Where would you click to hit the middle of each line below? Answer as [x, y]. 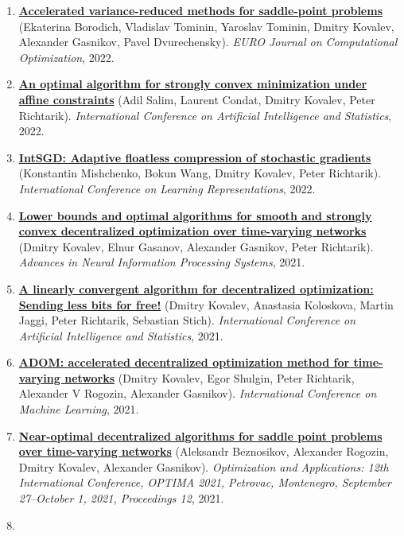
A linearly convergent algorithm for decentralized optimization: [196, 288]
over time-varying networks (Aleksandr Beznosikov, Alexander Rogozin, [204, 451]
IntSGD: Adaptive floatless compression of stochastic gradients [195, 157]
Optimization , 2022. [66, 57]
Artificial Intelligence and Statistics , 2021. [121, 335]
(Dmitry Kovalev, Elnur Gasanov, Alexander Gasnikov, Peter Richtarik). [196, 246]
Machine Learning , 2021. [79, 409]
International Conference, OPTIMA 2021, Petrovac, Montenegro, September [205, 482]
